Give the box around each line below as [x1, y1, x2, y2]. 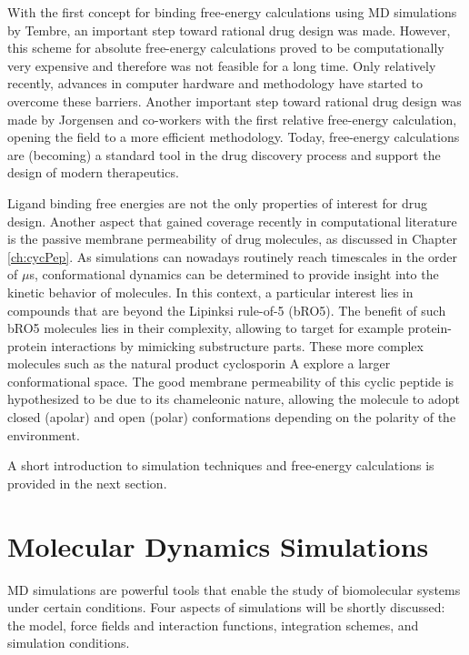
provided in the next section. [7, 473, 167, 492]
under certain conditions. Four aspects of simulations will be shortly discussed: [7, 598, 445, 617]
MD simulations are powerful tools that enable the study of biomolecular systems [7, 579, 461, 599]
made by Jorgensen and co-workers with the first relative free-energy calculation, [7, 109, 457, 128]
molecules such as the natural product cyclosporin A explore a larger [7, 354, 391, 373]
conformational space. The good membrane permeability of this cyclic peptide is [7, 371, 454, 390]
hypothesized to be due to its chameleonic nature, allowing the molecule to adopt [7, 389, 460, 408]
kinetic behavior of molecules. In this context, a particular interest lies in [7, 282, 414, 301]
